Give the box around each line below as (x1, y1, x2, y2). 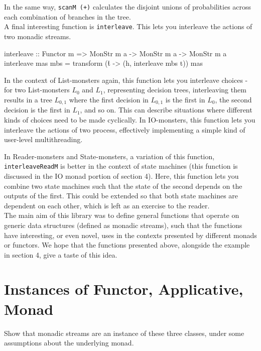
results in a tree (4, 94, 52, 104)
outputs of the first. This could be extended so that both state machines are (4, 190, 238, 201)
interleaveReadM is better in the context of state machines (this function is (4, 161, 238, 171)
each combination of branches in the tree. (4, 11, 131, 22)
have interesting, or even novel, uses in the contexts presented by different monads (4, 229, 257, 240)
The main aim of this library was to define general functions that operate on (4, 210, 239, 220)
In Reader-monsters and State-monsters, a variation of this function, (4, 151, 215, 161)
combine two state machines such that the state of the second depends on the (4, 180, 242, 191)
